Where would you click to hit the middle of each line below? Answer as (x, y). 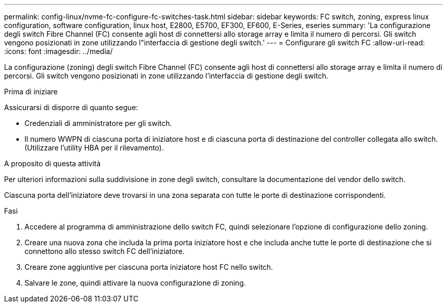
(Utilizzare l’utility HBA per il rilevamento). (94, 148)
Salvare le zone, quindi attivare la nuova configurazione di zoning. (135, 283)
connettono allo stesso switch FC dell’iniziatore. (105, 251)
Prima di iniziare (31, 92)
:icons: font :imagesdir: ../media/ (58, 51)
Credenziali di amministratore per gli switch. (98, 123)
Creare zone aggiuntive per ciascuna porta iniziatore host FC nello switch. (149, 267)
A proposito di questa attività (53, 163)
